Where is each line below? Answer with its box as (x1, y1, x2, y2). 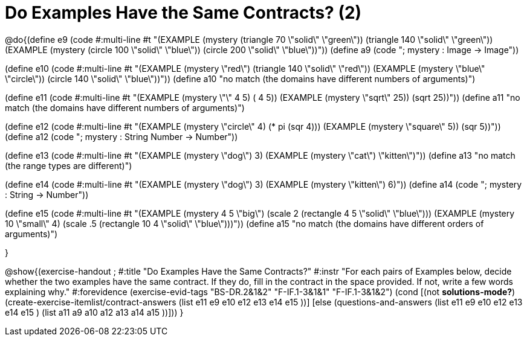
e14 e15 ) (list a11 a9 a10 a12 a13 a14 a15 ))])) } (5, 307, 184, 317)
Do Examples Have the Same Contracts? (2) (5, 2, 362, 23)
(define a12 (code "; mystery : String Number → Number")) (5, 131, 238, 142)
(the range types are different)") (5, 160, 132, 171)
